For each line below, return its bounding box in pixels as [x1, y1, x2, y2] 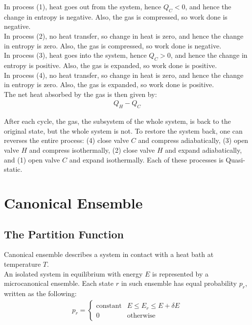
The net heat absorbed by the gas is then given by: [4, 89, 157, 99]
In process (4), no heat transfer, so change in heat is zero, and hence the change [4, 70, 244, 80]
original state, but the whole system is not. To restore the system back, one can [4, 125, 243, 136]
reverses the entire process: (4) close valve [4, 135, 129, 145]
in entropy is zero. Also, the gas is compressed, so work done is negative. [4, 40, 222, 50]
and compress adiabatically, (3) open [138, 135, 249, 145]
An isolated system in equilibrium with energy [4, 268, 143, 279]
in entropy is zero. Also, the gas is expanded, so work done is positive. [4, 79, 214, 90]
